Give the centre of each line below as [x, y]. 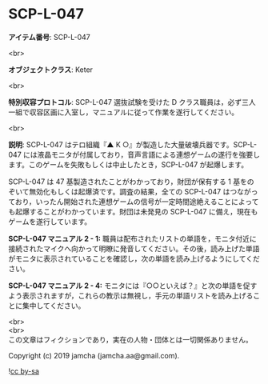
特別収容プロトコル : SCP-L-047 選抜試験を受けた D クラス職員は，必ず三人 [132, 102]
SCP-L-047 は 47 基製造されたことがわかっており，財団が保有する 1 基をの [131, 182]
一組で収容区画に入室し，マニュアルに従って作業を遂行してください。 [124, 112]
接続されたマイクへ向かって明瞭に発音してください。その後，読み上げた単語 [134, 248]
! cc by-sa [24, 371]
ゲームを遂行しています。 [50, 222]
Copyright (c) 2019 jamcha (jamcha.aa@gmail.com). [94, 355]
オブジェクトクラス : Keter [51, 70]
